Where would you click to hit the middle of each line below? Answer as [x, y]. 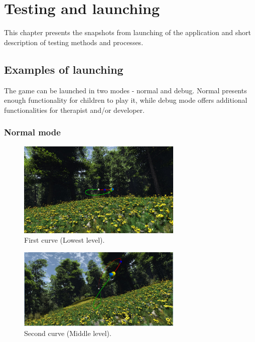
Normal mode [32, 132]
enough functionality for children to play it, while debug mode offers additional [126, 100]
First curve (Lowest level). [65, 240]
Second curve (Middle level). [68, 333]
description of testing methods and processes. [74, 42]
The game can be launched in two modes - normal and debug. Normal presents [125, 90]
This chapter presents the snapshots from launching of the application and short [127, 32]
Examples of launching [64, 69]
